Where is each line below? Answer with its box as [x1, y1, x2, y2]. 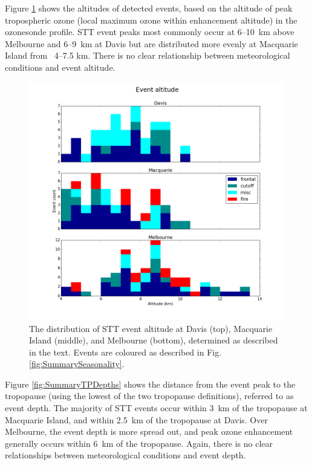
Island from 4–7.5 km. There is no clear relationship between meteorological [5, 49, 290, 62]
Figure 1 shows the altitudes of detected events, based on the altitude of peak [5, 2, 293, 14]
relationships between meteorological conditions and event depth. [5, 449, 246, 461]
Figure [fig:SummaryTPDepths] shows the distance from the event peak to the [5, 377, 296, 390]
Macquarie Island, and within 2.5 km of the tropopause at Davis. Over [5, 413, 268, 426]
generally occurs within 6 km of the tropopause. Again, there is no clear [5, 437, 273, 449]
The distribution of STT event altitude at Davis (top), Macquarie [29, 322, 273, 334]
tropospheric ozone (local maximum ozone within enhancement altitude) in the [5, 13, 297, 26]
